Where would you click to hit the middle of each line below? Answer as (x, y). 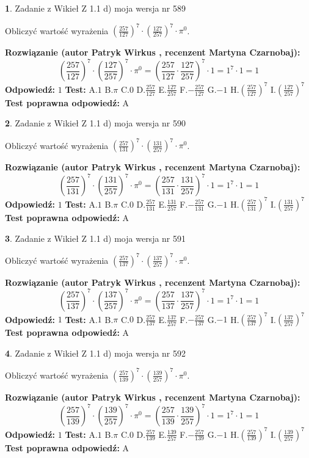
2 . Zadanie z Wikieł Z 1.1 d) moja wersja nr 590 (96, 123)
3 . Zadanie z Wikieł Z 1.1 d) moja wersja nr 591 (96, 238)
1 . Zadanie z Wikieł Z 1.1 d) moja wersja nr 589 (96, 8)
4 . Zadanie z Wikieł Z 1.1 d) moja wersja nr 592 (96, 353)
